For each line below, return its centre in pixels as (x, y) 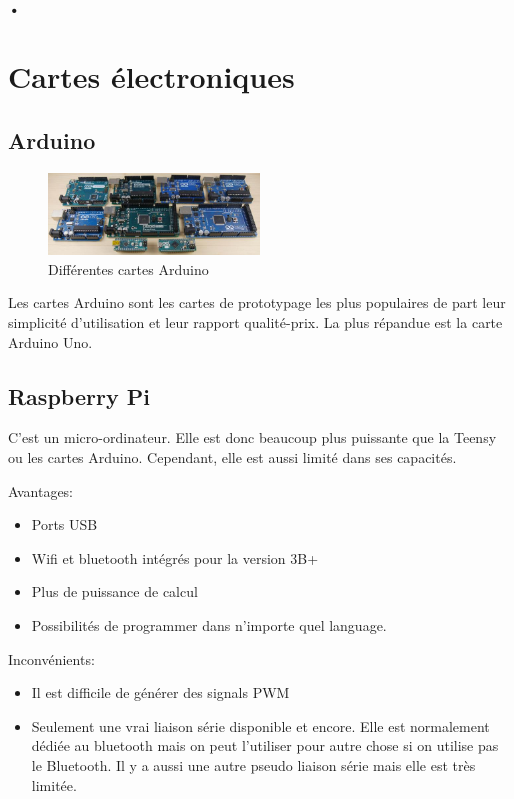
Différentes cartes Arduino (128, 268)
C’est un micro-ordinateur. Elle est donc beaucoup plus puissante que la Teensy (252, 437)
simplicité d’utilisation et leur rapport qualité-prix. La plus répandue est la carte (255, 322)
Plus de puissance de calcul (114, 591)
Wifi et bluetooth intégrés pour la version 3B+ (175, 557)
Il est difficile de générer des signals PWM (160, 692)
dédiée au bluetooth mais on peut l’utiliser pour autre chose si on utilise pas (265, 745)
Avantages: (41, 490)
